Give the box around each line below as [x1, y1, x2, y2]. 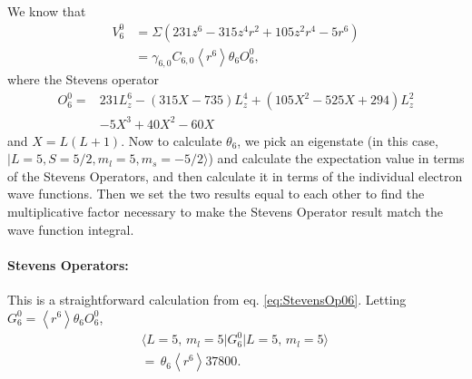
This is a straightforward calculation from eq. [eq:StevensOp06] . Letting [7, 289, 407, 308]
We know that [7, 2, 86, 20]
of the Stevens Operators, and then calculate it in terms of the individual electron [7, 166, 463, 185]
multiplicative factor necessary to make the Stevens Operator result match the [7, 201, 443, 220]
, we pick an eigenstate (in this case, [237, 131, 438, 150]
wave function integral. [7, 219, 134, 238]
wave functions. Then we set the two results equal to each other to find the [7, 184, 425, 203]
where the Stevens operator [7, 70, 160, 89]
